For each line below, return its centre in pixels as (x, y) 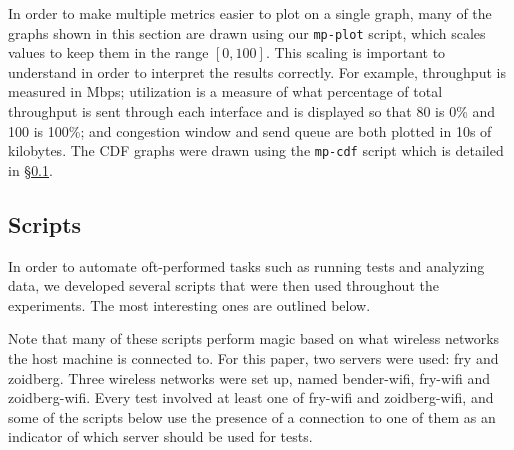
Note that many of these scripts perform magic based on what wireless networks (254, 338)
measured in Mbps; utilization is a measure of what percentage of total (225, 91)
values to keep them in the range (108, 52)
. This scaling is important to (355, 52)
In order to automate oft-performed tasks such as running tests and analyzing (246, 265)
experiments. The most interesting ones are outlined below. (189, 304)
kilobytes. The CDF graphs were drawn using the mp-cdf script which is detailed (256, 150)
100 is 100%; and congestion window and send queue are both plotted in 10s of (250, 130)
